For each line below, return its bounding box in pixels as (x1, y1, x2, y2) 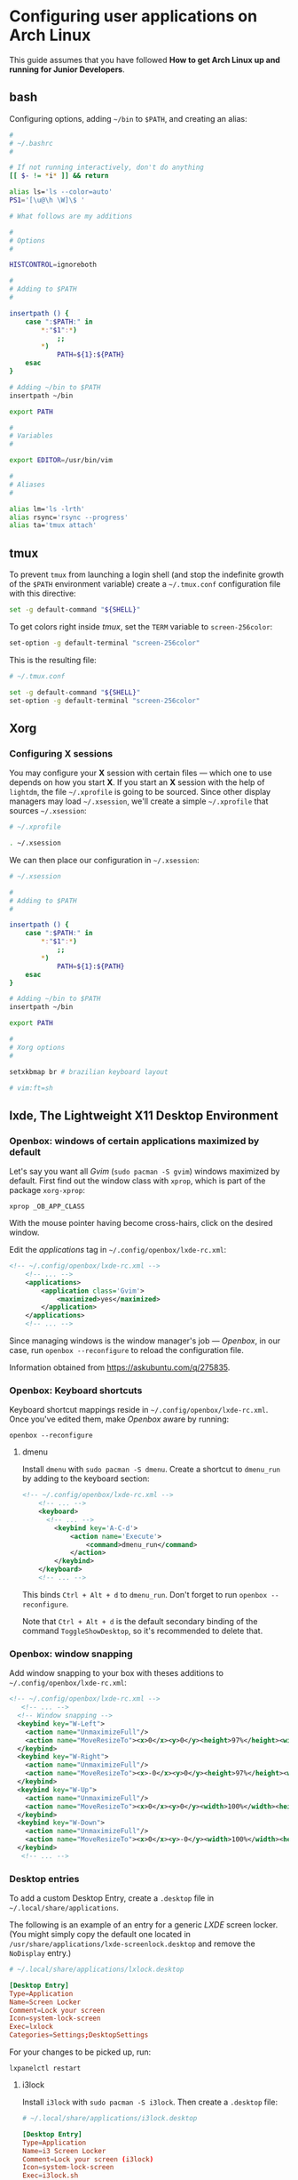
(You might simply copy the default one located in (9, 1929, 191, 1940)
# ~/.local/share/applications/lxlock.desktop (9, 1965, 184, 1975)
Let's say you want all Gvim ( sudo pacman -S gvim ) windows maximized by (9, 1166, 280, 1177)
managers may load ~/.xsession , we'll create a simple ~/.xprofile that (9, 796, 269, 806)
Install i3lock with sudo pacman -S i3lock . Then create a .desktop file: (21, 2096, 278, 2108)
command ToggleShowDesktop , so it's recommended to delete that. (21, 1625, 263, 1636)
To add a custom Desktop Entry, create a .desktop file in (9, 1893, 215, 1903)
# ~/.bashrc (9, 139, 53, 148)
